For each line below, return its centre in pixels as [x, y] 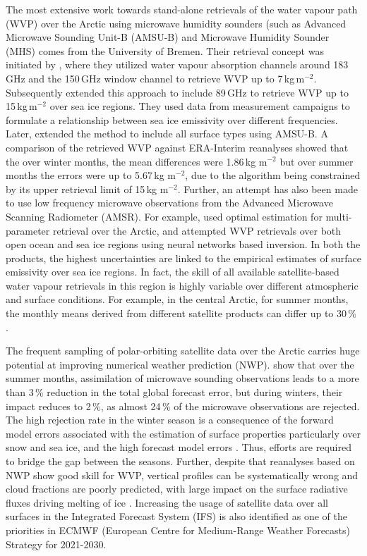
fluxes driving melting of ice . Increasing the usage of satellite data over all [167, 502]
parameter [28, 230]
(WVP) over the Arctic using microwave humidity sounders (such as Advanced [176, 23]
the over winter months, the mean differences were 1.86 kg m [137, 161]
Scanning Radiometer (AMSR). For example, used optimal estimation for [164, 216]
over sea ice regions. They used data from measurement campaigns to [200, 106]
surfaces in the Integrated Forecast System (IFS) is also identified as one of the [177, 516]
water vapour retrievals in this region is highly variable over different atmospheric [182, 285]
